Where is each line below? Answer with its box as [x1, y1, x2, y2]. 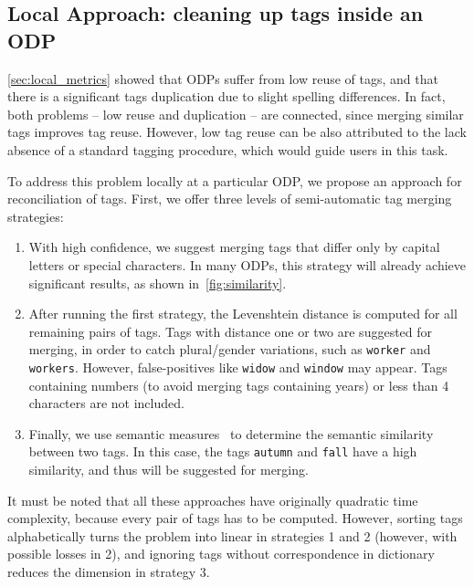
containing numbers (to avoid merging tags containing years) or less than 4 [28, 375, 449, 394]
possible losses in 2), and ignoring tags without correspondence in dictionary [7, 544, 435, 563]
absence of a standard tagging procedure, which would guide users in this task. [7, 140, 448, 159]
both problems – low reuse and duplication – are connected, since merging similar [7, 104, 464, 123]
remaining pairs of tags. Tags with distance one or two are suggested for [28, 321, 433, 341]
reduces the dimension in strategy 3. [7, 562, 210, 582]
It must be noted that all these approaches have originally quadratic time [7, 490, 418, 509]
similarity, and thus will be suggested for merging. [28, 460, 309, 479]
